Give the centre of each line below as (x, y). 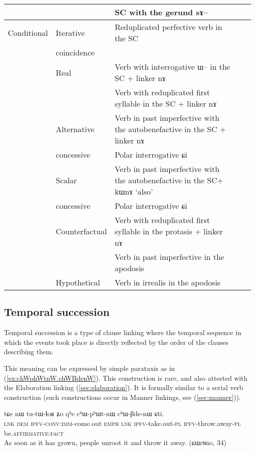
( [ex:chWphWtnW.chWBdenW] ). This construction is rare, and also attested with (126, 378)
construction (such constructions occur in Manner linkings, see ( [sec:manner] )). (122, 397)
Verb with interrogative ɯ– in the (172, 67)
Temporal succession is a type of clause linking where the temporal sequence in (123, 332)
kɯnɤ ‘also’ (134, 191)
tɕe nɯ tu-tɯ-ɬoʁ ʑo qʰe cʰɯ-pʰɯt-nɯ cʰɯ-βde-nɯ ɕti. (84, 413)
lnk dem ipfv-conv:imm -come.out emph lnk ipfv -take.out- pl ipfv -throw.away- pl (122, 423)
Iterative (70, 32)
